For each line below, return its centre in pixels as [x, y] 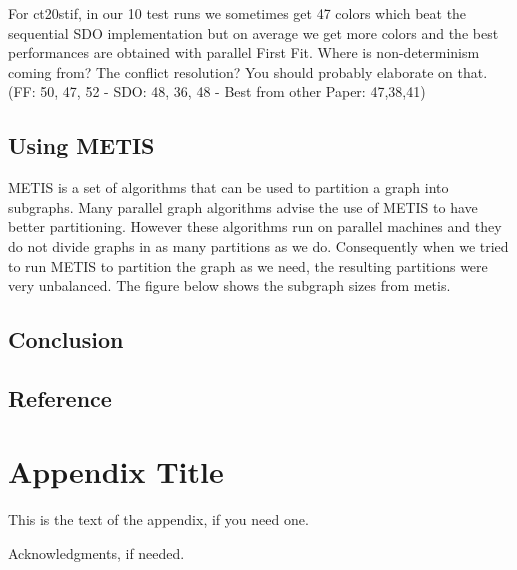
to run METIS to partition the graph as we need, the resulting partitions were [248, 265]
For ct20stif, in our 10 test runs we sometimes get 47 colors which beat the [237, 13]
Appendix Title [116, 471]
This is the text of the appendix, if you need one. [158, 519]
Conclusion [66, 339]
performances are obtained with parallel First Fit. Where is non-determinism [244, 52]
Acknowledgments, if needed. [96, 553]
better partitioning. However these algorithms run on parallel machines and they [255, 226]
